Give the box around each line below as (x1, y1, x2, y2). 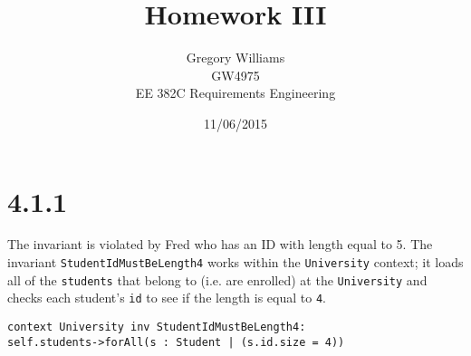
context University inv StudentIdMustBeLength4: (7, 321, 306, 333)
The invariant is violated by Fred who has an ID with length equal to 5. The (7, 235, 433, 254)
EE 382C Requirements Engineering (135, 83, 336, 102)
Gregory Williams (186, 48, 285, 67)
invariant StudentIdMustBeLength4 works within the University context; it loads (7, 253, 464, 272)
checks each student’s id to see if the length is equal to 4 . (7, 288, 326, 307)
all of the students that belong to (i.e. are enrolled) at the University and (7, 270, 428, 289)
